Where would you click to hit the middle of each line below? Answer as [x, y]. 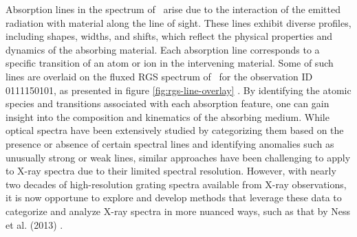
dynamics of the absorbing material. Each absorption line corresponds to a [163, 49]
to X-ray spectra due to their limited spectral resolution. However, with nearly [171, 171]
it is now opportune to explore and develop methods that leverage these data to [174, 197]
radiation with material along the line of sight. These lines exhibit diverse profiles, [178, 22]
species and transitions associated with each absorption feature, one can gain [167, 103]
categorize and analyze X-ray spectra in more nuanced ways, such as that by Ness [178, 211]
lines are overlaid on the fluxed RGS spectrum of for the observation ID [159, 76]
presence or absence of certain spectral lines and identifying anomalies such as [170, 143]
